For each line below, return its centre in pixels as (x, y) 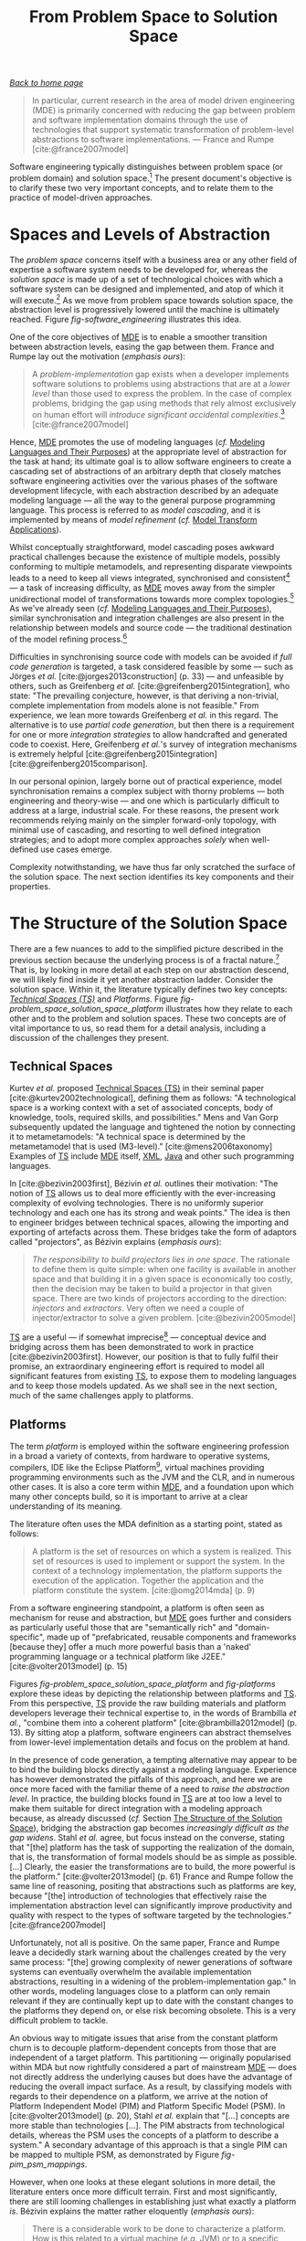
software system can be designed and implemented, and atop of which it (147, 289)
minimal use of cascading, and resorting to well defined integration (135, 830)
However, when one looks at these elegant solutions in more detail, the (142, 2182)
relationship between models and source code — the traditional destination (151, 628)
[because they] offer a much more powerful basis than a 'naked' (131, 1646)
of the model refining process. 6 (69, 639)
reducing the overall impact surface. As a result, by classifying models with (151, 2087)
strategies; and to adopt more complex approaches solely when (129, 840)
